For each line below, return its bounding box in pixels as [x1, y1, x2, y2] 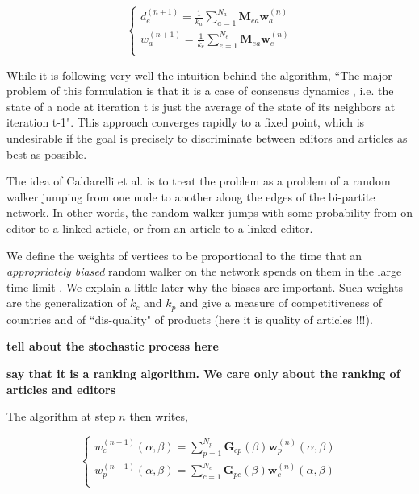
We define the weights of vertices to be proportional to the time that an [6, 247, 362, 264]
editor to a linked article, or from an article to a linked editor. [6, 219, 313, 236]
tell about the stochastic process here [6, 338, 219, 355]
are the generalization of [6, 294, 127, 311]
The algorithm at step [6, 408, 115, 425]
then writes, [129, 408, 188, 425]
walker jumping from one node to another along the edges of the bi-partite [6, 188, 375, 205]
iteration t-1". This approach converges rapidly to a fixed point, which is [6, 114, 365, 131]
